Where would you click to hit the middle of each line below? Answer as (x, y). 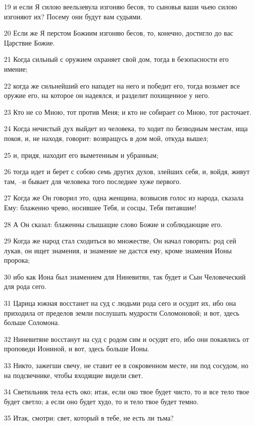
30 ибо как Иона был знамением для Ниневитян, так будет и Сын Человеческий (125, 276)
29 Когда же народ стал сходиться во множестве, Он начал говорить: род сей (120, 241)
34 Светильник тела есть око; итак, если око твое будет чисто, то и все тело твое (127, 392)
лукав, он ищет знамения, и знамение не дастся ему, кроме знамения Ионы (118, 250)
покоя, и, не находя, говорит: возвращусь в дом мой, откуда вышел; (106, 138)
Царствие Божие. (29, 42)
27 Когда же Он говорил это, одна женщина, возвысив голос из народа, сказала (124, 198)
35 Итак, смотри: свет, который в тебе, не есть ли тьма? (89, 418)
